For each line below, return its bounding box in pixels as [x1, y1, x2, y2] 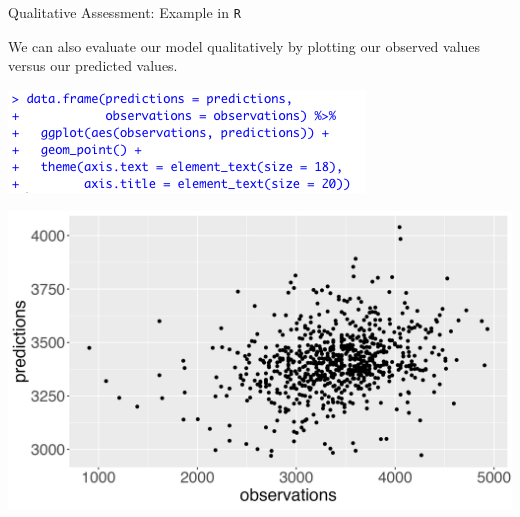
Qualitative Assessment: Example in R [8, 2, 241, 22]
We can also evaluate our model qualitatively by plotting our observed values [8, 35, 481, 56]
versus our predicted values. [8, 55, 178, 76]
